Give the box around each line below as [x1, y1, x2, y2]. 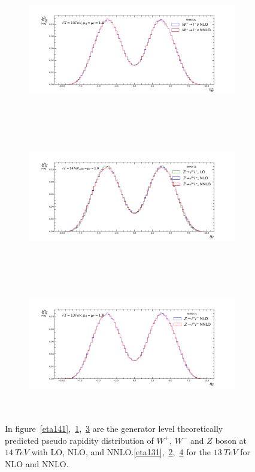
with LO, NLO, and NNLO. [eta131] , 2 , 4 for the [31, 446, 211, 458]
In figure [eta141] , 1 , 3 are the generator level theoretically [5, 422, 223, 435]
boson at [215, 434, 247, 446]
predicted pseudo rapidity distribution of [5, 434, 154, 446]
